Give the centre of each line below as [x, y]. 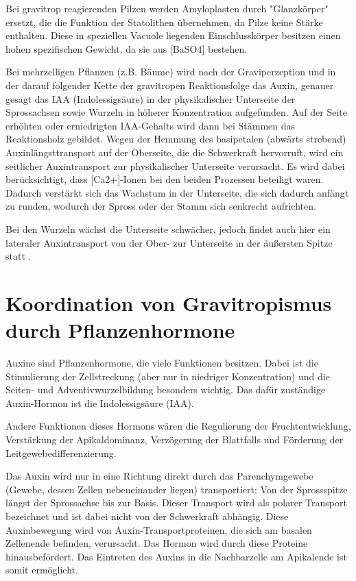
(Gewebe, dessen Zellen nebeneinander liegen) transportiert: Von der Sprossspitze [177, 489]
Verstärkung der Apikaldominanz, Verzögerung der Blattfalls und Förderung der [175, 439]
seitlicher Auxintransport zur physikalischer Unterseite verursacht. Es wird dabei [175, 165]
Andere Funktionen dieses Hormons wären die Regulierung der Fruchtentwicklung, [178, 426]
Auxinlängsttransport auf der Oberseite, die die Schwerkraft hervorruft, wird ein [175, 152]
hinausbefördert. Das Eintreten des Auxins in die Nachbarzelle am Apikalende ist [176, 556]
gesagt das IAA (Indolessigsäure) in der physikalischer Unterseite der [151, 98]
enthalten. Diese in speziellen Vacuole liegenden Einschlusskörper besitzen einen [173, 35]
